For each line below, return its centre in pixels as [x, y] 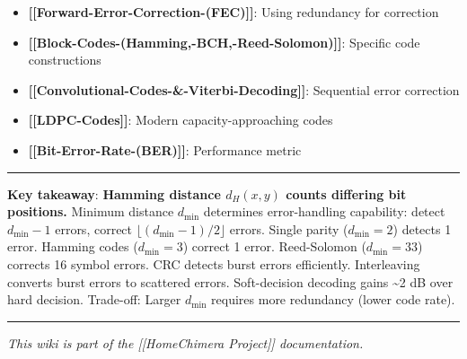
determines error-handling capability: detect [324, 211]
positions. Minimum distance [91, 211]
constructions [65, 60]
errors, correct [94, 228]
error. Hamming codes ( [73, 246]
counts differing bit [346, 193]
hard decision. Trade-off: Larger [94, 299]
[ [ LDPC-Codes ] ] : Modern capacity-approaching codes [181, 120]
